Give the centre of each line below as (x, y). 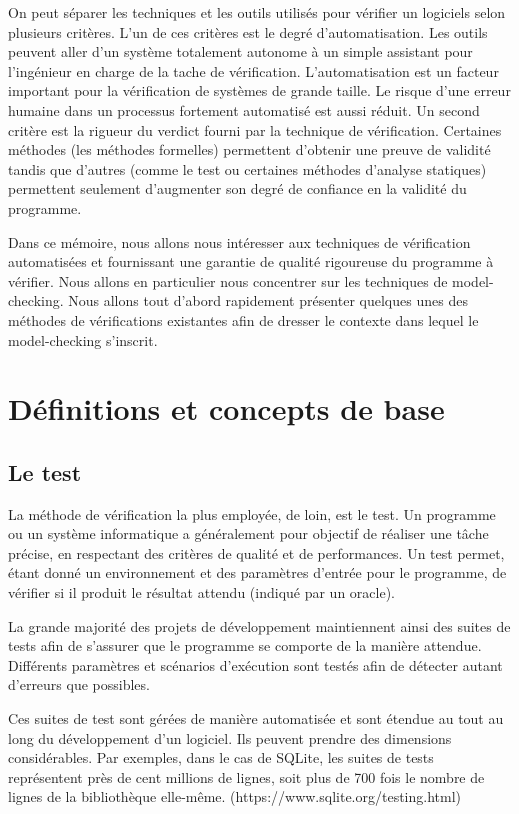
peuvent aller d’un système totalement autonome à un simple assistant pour (240, 51)
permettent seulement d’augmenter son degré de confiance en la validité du (237, 188)
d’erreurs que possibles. (79, 684)
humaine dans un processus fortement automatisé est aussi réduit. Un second (244, 109)
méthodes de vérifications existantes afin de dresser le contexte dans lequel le (243, 319)
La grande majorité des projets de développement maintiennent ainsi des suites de (259, 625)
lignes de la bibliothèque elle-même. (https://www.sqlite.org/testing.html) (235, 796)
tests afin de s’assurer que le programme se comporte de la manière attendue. (245, 645)
